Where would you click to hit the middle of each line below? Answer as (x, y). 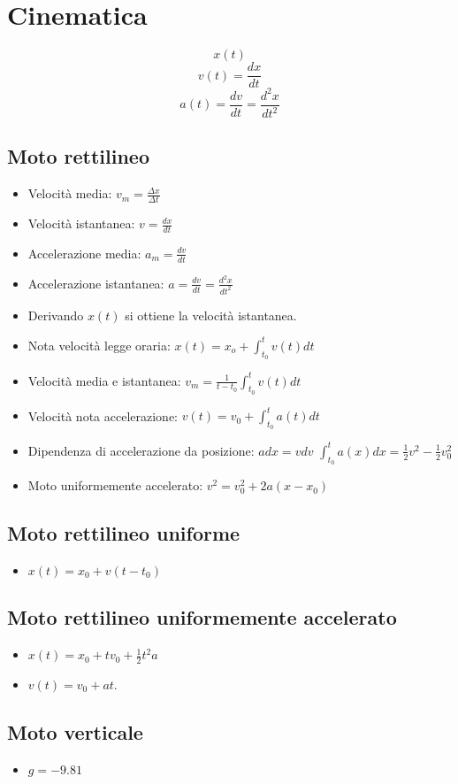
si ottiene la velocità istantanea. (211, 315)
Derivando (56, 315)
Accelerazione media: (84, 253)
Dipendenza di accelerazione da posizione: (141, 450)
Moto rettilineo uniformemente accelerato (202, 617)
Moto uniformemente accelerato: (115, 485)
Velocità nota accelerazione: (103, 415)
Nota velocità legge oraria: (99, 345)
